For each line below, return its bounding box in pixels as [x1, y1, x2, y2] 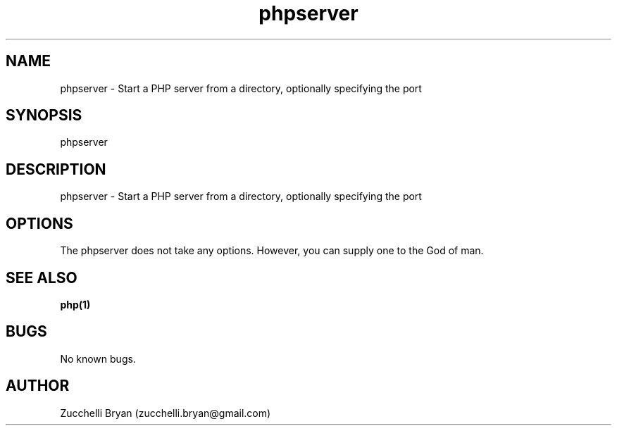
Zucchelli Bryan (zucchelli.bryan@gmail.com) [60, 406, 271, 419]
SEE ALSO [6, 268, 77, 287]
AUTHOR [6, 377, 70, 395]
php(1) [60, 298, 91, 311]
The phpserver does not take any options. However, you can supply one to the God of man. [60, 244, 484, 257]
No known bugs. [60, 352, 136, 365]
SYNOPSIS [6, 106, 82, 125]
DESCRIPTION [6, 160, 106, 178]
